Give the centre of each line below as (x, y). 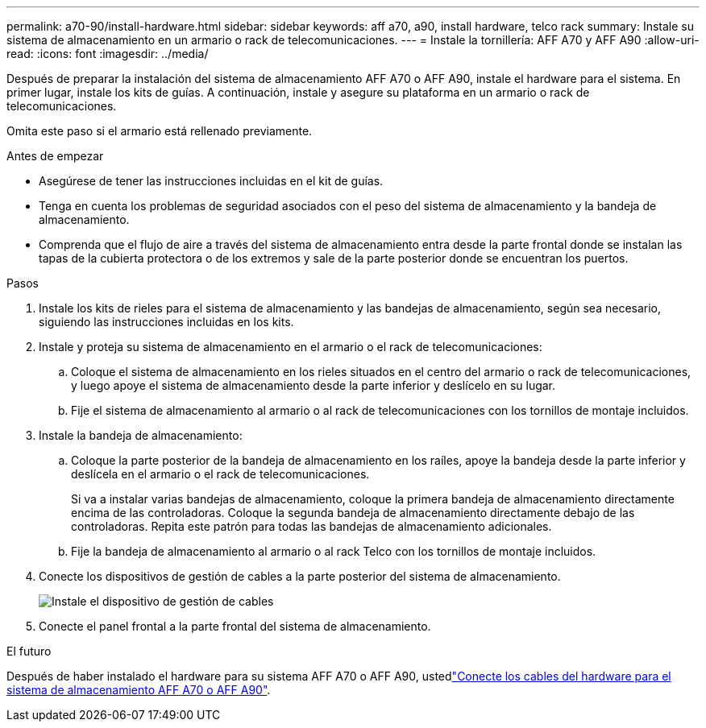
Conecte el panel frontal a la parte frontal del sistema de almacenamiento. (235, 626)
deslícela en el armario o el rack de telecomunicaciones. (220, 474)
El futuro (29, 651)
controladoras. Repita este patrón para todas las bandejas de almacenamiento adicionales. (311, 526)
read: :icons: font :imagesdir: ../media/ (108, 54)
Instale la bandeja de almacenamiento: (141, 435)
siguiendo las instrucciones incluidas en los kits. (166, 322)
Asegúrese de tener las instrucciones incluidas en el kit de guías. (211, 181)
